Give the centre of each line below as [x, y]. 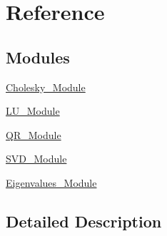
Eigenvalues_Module [51, 182]
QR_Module [34, 134]
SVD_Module [36, 159]
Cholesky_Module [46, 87]
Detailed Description [84, 221]
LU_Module [33, 111]
